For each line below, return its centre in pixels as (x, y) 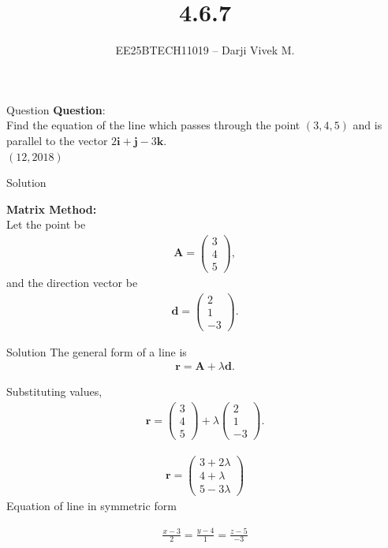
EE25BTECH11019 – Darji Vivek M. (205, 50)
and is (367, 125)
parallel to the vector (57, 140)
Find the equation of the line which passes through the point (153, 125)
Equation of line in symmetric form (91, 506)
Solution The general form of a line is (97, 351)
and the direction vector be (72, 283)
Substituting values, (54, 391)
